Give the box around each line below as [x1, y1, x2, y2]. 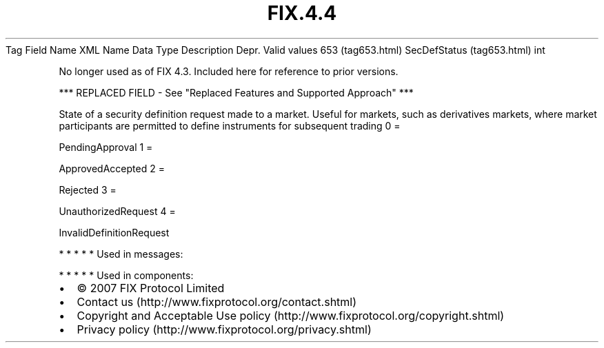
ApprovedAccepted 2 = [59, 162, 165, 174]
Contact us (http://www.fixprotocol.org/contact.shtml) [77, 294, 357, 309]
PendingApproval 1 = [59, 141, 153, 153]
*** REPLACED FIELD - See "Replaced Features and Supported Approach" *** [59, 86, 414, 99]
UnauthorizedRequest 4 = [59, 205, 176, 217]
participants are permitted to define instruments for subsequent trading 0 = [59, 119, 401, 132]
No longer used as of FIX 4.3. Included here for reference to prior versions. [59, 65, 399, 77]
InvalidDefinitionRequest [59, 226, 170, 238]
